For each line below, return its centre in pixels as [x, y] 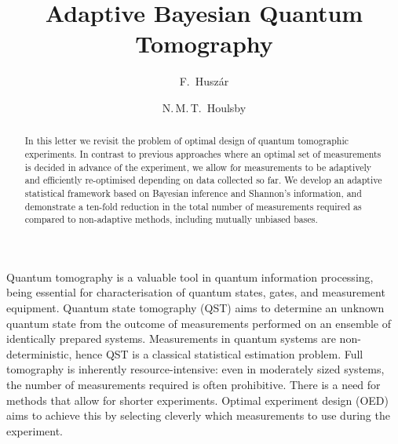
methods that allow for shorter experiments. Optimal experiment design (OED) [198, 400]
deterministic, [39, 353]
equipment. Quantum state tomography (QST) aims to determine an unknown [195, 308]
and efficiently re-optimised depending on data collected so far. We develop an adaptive [203, 180]
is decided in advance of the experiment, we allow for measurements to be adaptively [198, 167]
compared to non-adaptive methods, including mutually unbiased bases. [171, 219]
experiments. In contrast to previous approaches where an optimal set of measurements [203, 153]
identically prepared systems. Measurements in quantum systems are [171, 338]
